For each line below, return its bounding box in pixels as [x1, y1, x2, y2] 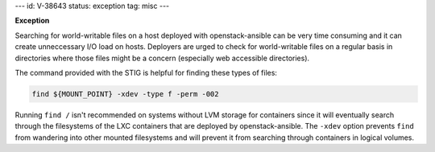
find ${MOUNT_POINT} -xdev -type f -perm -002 [31, 89, 219, 98]
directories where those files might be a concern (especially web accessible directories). [14, 53, 310, 63]
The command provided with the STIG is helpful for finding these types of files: [14, 68, 278, 77]
